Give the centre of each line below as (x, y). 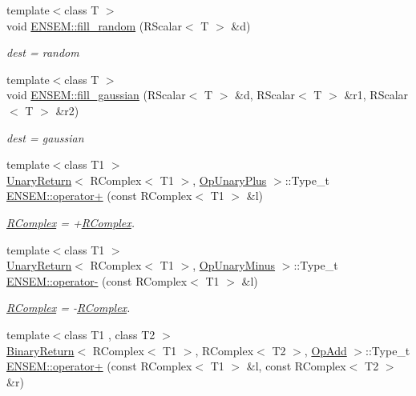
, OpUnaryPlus (230, 180)
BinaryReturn (40, 350)
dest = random (43, 52)
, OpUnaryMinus (234, 265)
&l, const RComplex (296, 366)
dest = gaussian (45, 137)
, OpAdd (325, 350)
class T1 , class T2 (110, 334)
